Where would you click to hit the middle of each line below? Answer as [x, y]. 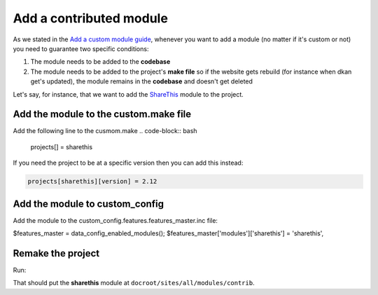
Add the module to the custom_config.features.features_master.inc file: [115, 220]
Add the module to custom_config [89, 204]
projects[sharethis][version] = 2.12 [92, 181]
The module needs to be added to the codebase [100, 62]
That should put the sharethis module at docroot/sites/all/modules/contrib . [134, 283]
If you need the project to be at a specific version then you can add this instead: [128, 163]
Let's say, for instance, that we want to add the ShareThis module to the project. [128, 94]
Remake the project [56, 253]
